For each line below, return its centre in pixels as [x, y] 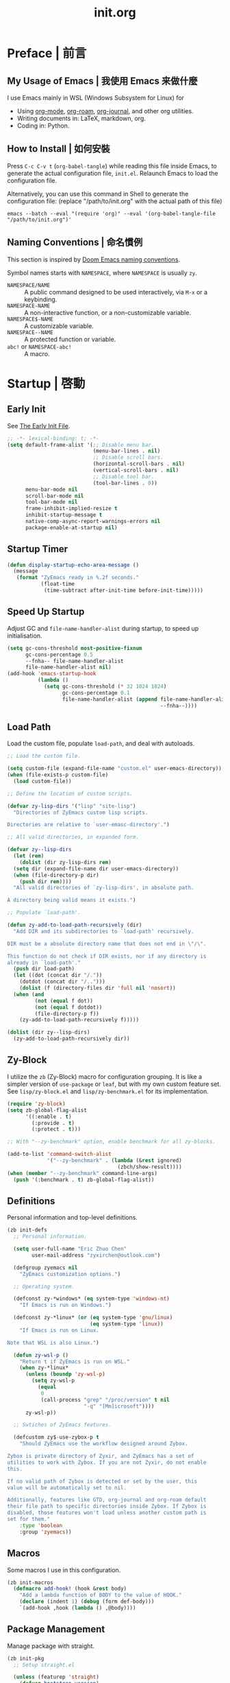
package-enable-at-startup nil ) [71, 527]
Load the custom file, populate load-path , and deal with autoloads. [101, 743]
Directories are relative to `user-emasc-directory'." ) [88, 825]
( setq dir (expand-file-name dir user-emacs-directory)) [96, 869]
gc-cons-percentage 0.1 [96, 693]
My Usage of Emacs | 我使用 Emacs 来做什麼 [102, 81]
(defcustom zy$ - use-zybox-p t [56, 1437]
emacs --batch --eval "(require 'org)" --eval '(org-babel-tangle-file [111, 213]
